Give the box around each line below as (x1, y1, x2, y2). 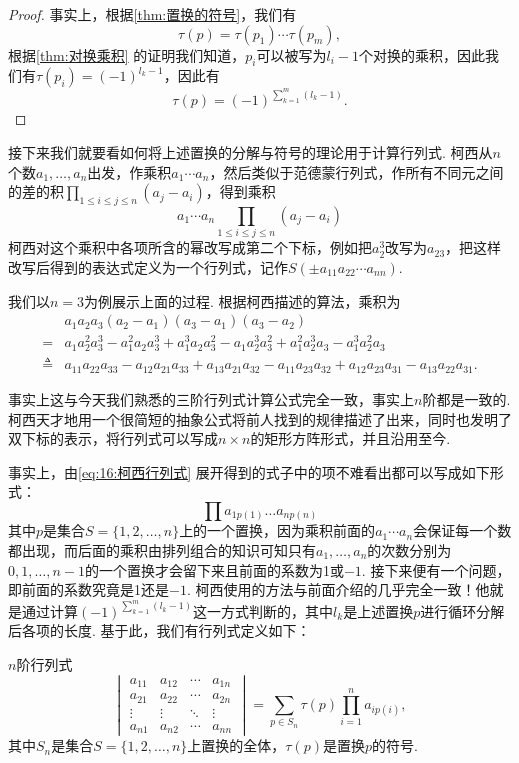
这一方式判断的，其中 (193, 600, 334, 621)
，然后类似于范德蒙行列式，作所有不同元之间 (209, 161, 504, 182)
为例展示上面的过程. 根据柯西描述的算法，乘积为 (84, 290, 401, 311)
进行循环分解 (420, 600, 505, 621)
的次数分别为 (367, 540, 452, 560)
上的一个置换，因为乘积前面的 (179, 520, 376, 541)
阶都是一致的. (422, 388, 511, 409)
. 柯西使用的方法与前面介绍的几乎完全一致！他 (186, 579, 490, 600)
